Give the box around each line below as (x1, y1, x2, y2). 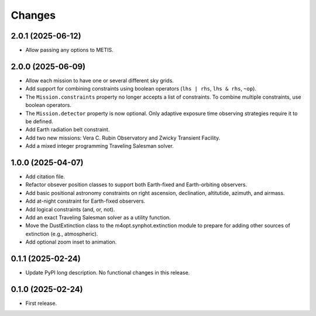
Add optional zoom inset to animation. (25, 238, 117, 245)
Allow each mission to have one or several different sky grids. (25, 77, 174, 84)
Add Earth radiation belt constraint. (25, 126, 110, 133)
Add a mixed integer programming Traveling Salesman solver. (25, 143, 174, 150)
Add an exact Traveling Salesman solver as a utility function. (25, 214, 171, 221)
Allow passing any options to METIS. (25, 47, 114, 54)
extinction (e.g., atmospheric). (25, 230, 98, 237)
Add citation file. (25, 173, 66, 180)
